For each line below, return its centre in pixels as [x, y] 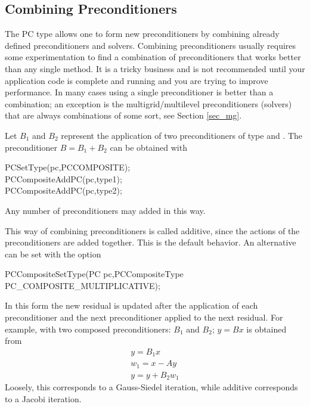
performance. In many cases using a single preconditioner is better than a [139, 92]
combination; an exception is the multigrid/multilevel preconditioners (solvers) [148, 103]
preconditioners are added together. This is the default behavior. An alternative [151, 242]
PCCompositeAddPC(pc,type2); [63, 190]
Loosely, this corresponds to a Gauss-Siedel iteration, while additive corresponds [151, 387]
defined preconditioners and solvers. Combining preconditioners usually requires [151, 45]
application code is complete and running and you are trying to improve [137, 80]
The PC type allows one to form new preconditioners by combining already [142, 34]
